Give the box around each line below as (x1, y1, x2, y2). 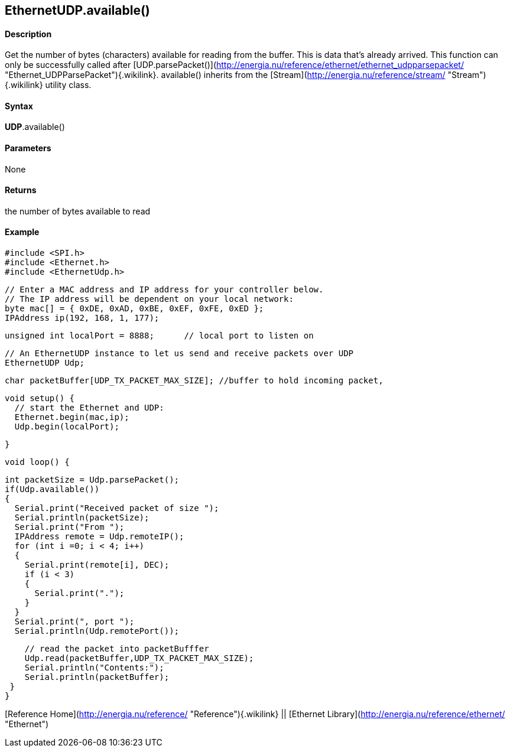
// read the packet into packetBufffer (24, 644, 209, 654)
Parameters (5, 143, 51, 154)
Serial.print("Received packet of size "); (14, 503, 219, 513)
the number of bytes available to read (5, 206, 151, 216)
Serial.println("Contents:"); (24, 663, 164, 673)
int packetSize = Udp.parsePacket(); (5, 475, 180, 485)
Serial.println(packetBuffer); (24, 672, 170, 682)
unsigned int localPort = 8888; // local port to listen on (5, 331, 314, 341)
